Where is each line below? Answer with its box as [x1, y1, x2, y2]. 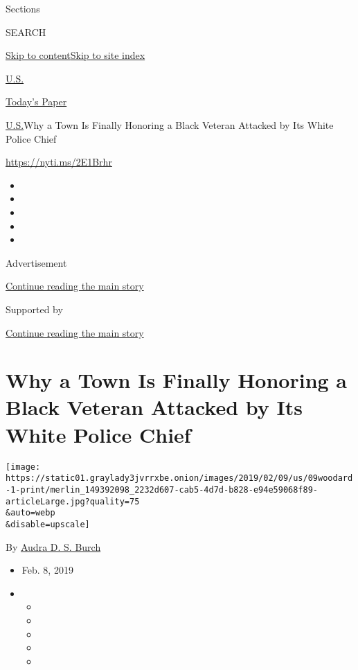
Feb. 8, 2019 [21, 563, 73, 577]
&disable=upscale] [6, 519, 90, 529]
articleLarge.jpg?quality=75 [6, 496, 140, 506]
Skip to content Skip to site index [6, 48, 145, 62]
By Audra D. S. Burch [6, 539, 101, 554]
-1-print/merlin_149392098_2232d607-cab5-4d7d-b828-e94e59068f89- [6, 484, 319, 495]
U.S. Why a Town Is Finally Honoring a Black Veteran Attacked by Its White [6, 117, 334, 132]
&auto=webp [6, 508, 55, 518]
